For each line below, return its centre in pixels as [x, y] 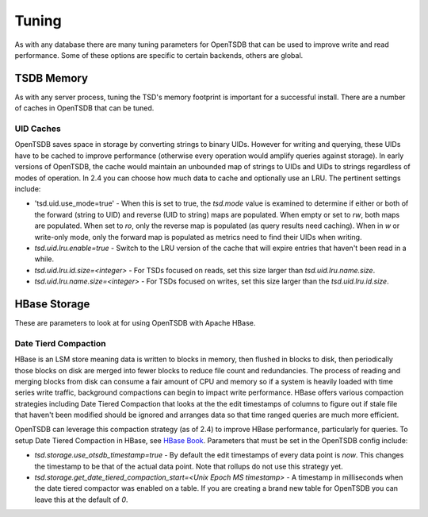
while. [44, 259]
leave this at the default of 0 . [81, 500]
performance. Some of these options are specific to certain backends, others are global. [159, 55]
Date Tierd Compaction [60, 343]
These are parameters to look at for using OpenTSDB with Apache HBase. [135, 322]
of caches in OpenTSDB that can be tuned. [84, 108]
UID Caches [38, 129]
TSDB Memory [52, 78]
